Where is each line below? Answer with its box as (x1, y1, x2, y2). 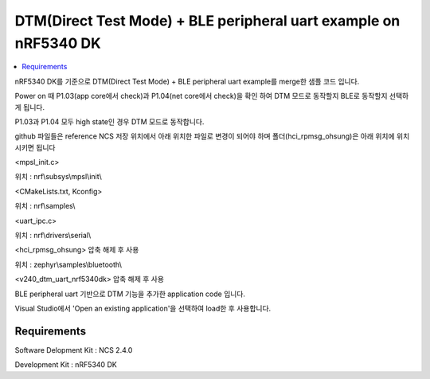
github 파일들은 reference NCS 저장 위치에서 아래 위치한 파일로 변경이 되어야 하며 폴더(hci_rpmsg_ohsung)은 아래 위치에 (14, 131, 395, 141)
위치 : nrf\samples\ (14, 201, 76, 211)
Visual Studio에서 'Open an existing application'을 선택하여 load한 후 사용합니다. (14, 303, 272, 313)
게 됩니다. (14, 102, 45, 111)
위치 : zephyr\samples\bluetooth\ (14, 260, 123, 269)
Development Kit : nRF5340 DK (14, 360, 117, 369)
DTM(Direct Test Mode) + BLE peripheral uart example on (14, 12, 401, 29)
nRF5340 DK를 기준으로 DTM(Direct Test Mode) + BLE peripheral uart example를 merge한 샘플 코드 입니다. (14, 76, 360, 86)
